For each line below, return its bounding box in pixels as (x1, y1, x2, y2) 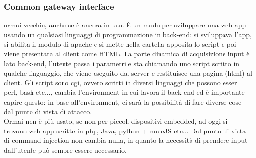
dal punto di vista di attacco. (4, 106, 92, 116)
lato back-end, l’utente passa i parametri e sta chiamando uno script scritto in (4, 58, 240, 68)
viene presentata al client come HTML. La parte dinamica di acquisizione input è (4, 49, 250, 58)
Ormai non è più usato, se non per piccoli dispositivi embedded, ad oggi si (4, 116, 228, 126)
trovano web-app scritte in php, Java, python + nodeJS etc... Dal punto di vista (4, 125, 246, 135)
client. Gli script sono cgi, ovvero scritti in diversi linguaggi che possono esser (4, 77, 237, 87)
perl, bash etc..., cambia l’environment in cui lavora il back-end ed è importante (4, 87, 245, 97)
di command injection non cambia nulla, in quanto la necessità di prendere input (4, 135, 248, 145)
